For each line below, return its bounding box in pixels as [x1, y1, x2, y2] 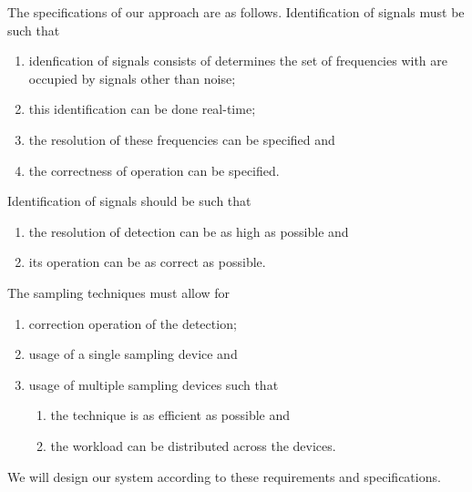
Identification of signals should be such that [7, 191, 251, 210]
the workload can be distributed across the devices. [50, 436, 336, 455]
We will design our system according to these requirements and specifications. [7, 466, 441, 486]
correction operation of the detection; [28, 313, 237, 333]
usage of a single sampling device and [28, 344, 238, 364]
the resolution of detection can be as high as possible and [28, 221, 349, 241]
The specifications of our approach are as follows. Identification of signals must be [7, 3, 465, 21]
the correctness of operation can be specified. [28, 160, 280, 179]
